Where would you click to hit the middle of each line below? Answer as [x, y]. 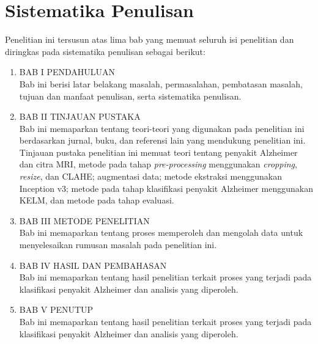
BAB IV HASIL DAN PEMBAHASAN [93, 265]
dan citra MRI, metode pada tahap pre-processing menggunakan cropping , [158, 164]
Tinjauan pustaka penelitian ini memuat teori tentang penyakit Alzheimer [158, 152]
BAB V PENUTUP [56, 309]
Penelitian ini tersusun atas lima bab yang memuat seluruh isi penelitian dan [150, 39]
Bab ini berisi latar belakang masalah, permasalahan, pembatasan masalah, [161, 83]
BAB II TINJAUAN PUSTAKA [80, 116]
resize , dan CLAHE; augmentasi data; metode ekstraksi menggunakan [151, 176]
